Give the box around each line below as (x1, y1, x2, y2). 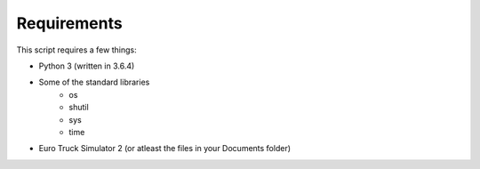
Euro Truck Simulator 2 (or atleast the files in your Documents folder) (38, 143, 292, 154)
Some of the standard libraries (38, 76, 150, 88)
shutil (68, 102, 89, 113)
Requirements (16, 13, 124, 33)
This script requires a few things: (16, 44, 137, 55)
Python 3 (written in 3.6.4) (38, 60, 135, 71)
